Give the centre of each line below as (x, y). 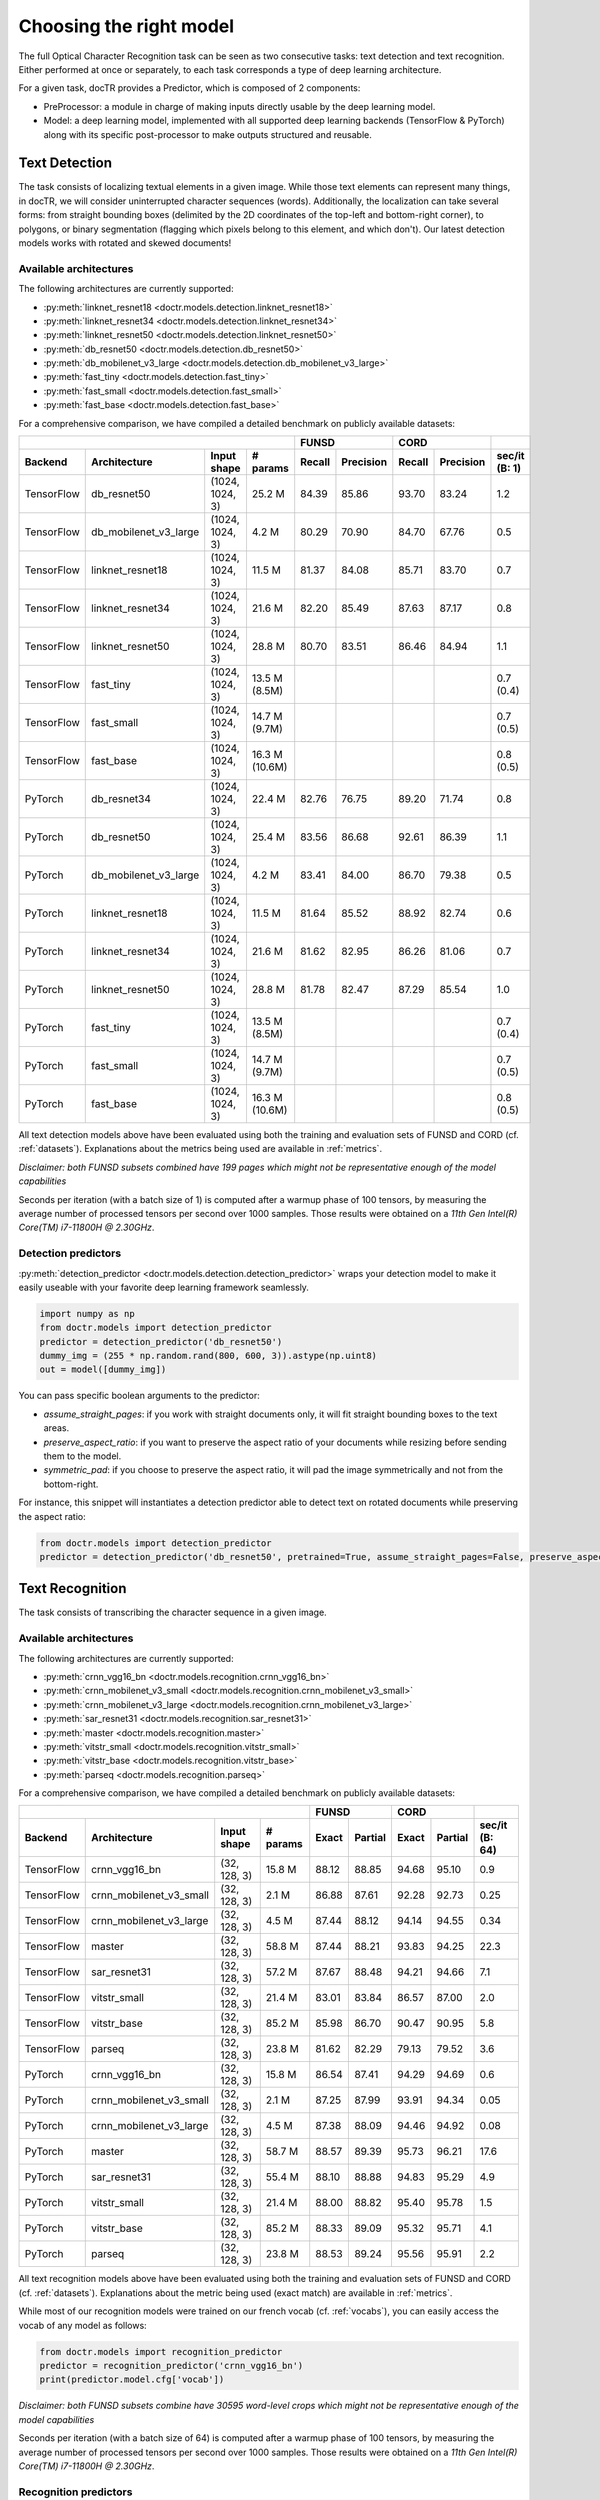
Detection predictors (70, 1253)
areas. (56, 1428)
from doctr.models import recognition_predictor (161, 2351)
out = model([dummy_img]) (103, 1369)
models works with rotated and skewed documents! (125, 242)
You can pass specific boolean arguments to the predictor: (139, 1396)
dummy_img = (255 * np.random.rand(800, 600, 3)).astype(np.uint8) (208, 1356)
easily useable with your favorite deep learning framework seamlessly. (164, 1287)
